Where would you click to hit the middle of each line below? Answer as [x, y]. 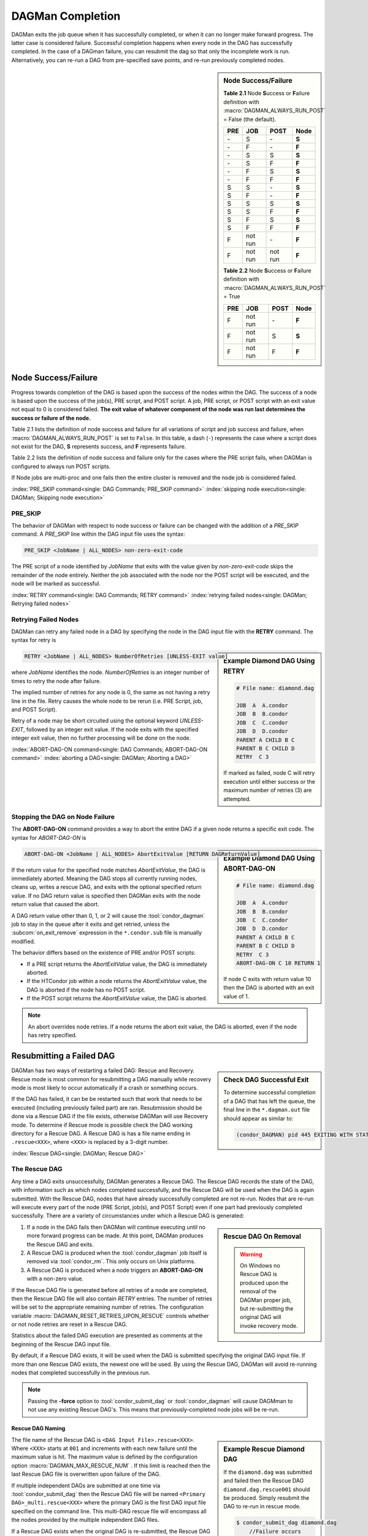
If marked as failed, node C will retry [269, 773]
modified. [23, 941]
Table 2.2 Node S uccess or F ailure [267, 270]
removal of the [259, 1291]
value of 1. [236, 996]
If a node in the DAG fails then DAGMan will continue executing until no [116, 1227]
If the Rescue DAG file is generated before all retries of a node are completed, [109, 1290]
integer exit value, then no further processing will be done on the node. [101, 738]
